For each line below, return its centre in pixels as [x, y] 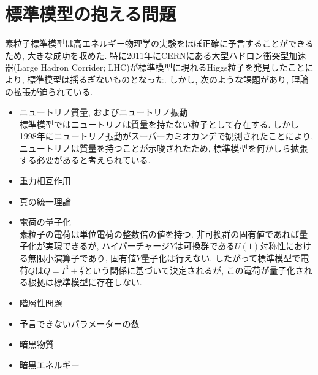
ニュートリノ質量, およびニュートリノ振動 [104, 112]
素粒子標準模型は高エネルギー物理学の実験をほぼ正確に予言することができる [159, 43]
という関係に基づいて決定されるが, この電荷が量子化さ [194, 270]
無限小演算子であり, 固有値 [82, 258]
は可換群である [205, 246]
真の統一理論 [45, 201]
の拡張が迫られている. [49, 91]
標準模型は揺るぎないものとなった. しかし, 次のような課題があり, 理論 [168, 79]
